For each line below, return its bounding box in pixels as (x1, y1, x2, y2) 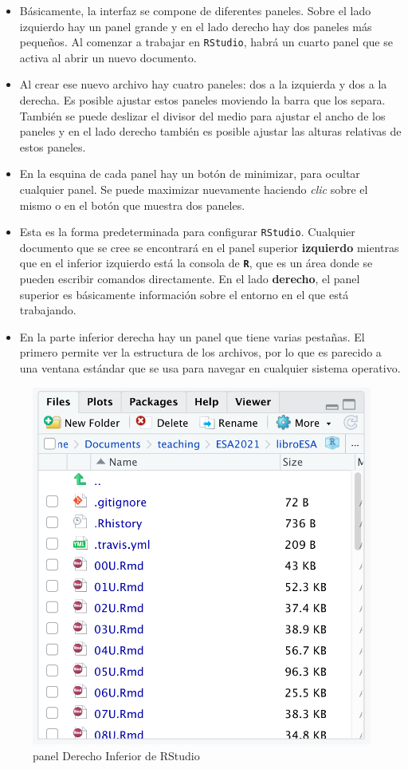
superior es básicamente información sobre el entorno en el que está (19, 286, 349, 302)
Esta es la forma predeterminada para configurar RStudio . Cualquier (19, 223, 355, 240)
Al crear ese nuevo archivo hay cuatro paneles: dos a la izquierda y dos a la (19, 76, 387, 93)
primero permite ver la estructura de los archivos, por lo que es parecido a (19, 344, 382, 361)
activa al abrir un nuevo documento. (19, 49, 197, 65)
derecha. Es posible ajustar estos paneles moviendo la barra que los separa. (19, 92, 386, 108)
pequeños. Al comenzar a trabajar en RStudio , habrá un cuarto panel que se (19, 34, 393, 50)
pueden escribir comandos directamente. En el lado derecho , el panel (19, 270, 360, 287)
